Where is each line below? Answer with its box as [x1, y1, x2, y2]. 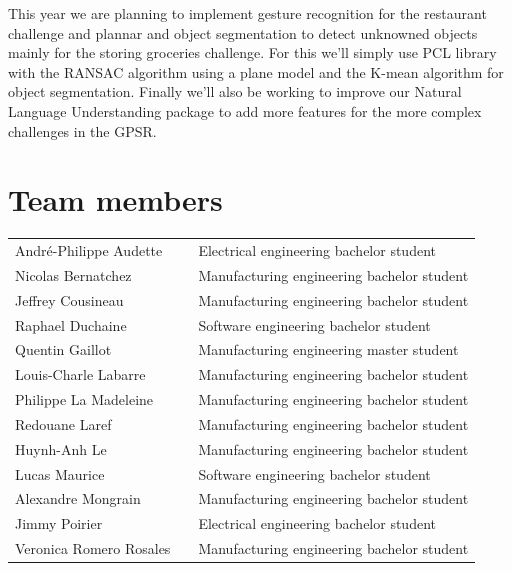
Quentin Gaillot [15, 339, 112, 360]
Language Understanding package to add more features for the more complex [8, 100, 482, 121]
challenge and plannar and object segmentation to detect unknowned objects [8, 22, 478, 43]
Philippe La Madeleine [15, 389, 154, 410]
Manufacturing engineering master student [198, 339, 459, 360]
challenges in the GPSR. [8, 120, 157, 141]
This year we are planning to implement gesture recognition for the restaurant [8, 3, 487, 23]
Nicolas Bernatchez [15, 264, 132, 285]
